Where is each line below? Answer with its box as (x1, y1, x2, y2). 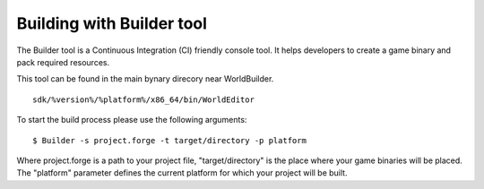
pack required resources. (16, 56, 110, 67)
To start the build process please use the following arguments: (16, 115, 247, 125)
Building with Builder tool (16, 13, 208, 33)
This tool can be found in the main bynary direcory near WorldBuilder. (16, 73, 274, 84)
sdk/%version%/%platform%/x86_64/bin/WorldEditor (32, 94, 255, 105)
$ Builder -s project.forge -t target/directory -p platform (32, 135, 307, 145)
